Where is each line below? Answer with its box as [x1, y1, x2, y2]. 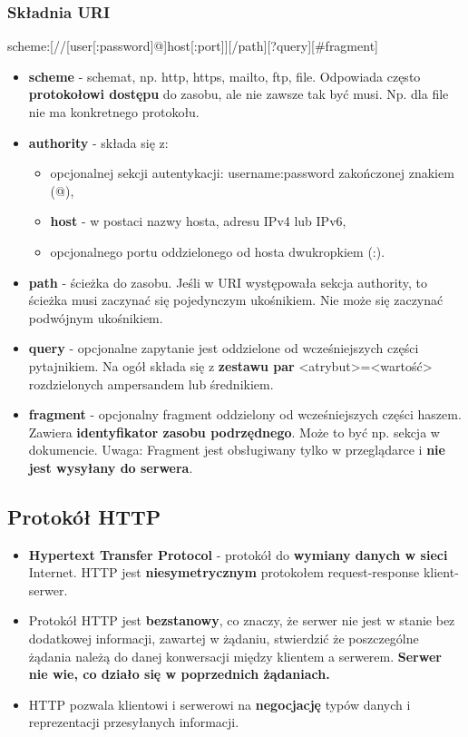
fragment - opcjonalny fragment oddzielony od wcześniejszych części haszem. [28, 405, 462, 424]
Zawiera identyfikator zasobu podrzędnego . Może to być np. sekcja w [28, 422, 440, 441]
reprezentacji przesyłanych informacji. [28, 712, 239, 732]
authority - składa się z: [28, 133, 169, 152]
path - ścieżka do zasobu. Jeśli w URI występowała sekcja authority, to [28, 272, 427, 291]
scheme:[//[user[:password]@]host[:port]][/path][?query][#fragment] [7, 36, 378, 55]
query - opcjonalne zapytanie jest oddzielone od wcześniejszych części [28, 339, 419, 358]
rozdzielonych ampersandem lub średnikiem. [28, 374, 274, 393]
